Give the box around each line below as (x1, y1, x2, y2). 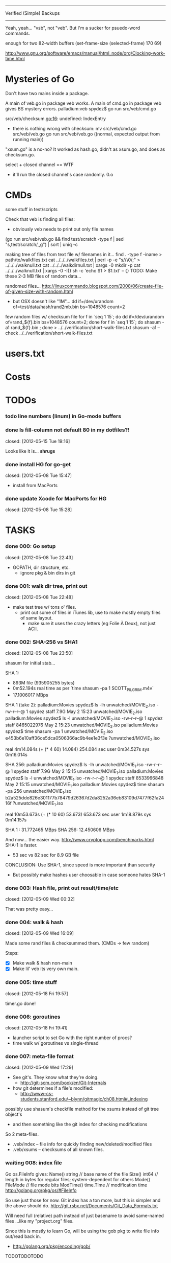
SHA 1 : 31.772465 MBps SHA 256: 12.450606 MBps (5, 826, 115, 833)
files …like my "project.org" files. (5, 1218, 74, 1224)
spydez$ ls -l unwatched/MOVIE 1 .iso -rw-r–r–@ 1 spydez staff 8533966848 (5, 775, 164, 782)
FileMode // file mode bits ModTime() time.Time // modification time (5, 1182, 148, 1188)
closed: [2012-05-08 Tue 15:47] (5, 472, 72, 478)
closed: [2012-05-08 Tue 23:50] (5, 650, 73, 656)
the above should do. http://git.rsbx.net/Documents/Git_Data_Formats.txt (5, 1202, 158, 1209)
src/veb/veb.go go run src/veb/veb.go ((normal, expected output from (12, 131, 160, 137)
